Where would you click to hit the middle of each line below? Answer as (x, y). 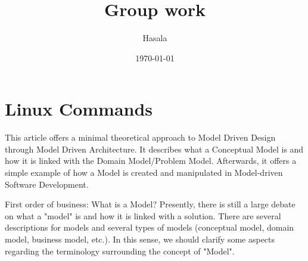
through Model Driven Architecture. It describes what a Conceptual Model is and (154, 149)
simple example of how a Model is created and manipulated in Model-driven (144, 173)
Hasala (155, 38)
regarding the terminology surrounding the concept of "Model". (120, 251)
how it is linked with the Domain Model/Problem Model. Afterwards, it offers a (151, 161)
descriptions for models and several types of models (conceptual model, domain (150, 227)
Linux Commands (79, 109)
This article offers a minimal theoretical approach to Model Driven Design (140, 137)
